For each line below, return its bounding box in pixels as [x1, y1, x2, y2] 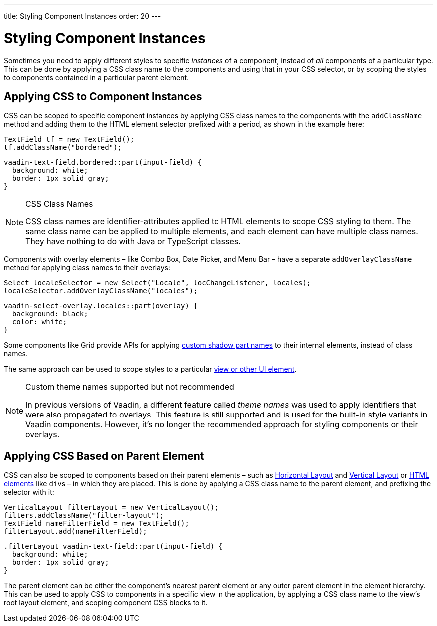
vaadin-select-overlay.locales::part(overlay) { [4, 302, 198, 310]
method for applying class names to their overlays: [4, 263, 171, 272]
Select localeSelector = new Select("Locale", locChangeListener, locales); [4, 279, 311, 287]
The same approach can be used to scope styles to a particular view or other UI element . [4, 365, 297, 374]
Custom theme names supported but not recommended [25, 382, 234, 392]
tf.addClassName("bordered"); [4, 143, 122, 152]
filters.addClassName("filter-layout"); [4, 511, 164, 520]
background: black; [12, 310, 88, 318]
